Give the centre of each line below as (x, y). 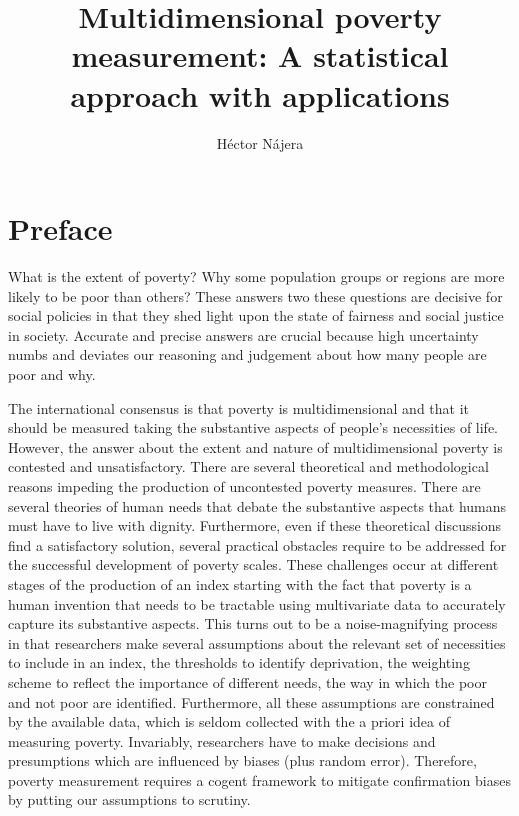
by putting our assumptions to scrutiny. (129, 799)
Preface (60, 228)
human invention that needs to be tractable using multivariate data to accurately (257, 603)
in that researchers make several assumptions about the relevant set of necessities (257, 642)
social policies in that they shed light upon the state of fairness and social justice (256, 315)
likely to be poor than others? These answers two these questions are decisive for (255, 295)
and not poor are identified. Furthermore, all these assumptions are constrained (251, 701)
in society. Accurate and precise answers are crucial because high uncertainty (243, 334)
